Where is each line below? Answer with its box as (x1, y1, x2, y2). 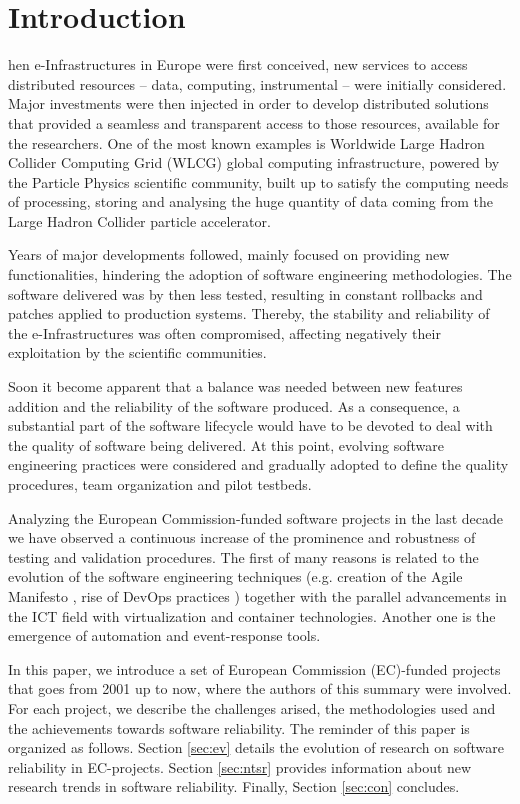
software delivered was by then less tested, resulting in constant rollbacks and (8, 283, 483, 304)
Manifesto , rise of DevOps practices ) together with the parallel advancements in (8, 585, 507, 606)
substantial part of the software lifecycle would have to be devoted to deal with (8, 415, 493, 436)
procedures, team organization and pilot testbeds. (8, 474, 312, 494)
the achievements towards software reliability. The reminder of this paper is (8, 717, 470, 738)
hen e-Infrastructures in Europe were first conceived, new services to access (8, 54, 468, 75)
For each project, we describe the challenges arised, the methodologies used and (8, 697, 496, 718)
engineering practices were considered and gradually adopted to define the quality (8, 454, 509, 475)
